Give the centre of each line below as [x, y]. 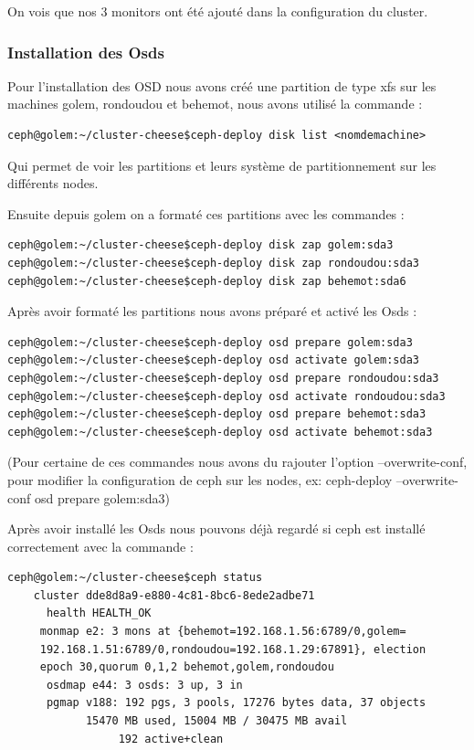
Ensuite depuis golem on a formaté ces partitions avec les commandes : [206, 213]
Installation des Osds [86, 52]
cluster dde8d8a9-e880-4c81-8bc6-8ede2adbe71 [174, 595]
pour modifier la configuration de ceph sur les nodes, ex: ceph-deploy [200, 479]
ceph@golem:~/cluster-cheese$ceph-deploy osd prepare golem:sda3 [210, 342]
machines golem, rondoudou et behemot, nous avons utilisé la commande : [215, 104]
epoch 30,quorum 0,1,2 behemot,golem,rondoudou [187, 667]
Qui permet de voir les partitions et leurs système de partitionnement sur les [222, 165]
